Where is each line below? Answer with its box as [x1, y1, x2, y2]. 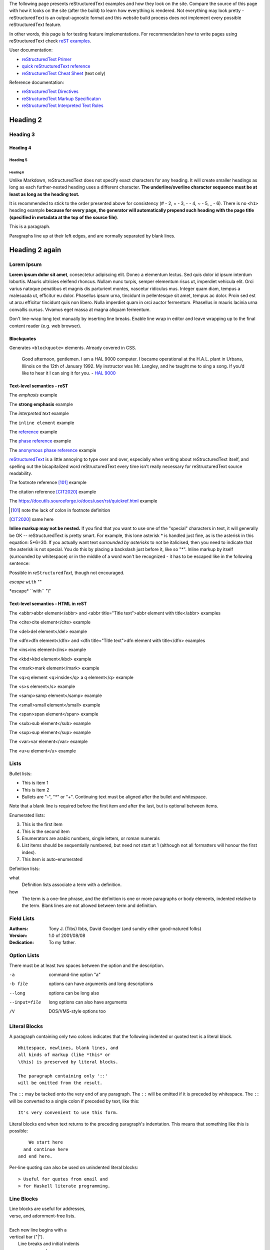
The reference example [9, 429, 57, 435]
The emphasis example [9, 392, 57, 398]
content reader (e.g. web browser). [9, 322, 81, 328]
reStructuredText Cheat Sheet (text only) [21, 70, 106, 76]
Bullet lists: [9, 770, 32, 776]
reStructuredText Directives [21, 88, 78, 94]
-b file [9, 981, 28, 987]
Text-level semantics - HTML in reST [9, 600, 87, 607]
